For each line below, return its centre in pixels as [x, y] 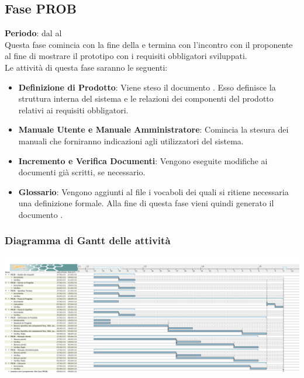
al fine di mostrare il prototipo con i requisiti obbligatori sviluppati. [126, 56]
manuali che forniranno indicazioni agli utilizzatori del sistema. [131, 141]
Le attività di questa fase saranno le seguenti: [86, 67]
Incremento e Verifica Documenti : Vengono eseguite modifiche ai [143, 160]
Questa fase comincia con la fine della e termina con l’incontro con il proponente [149, 44]
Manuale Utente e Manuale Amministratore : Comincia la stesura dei [153, 129]
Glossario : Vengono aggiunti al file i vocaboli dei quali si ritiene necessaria [153, 191]
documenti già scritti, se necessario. [82, 172]
